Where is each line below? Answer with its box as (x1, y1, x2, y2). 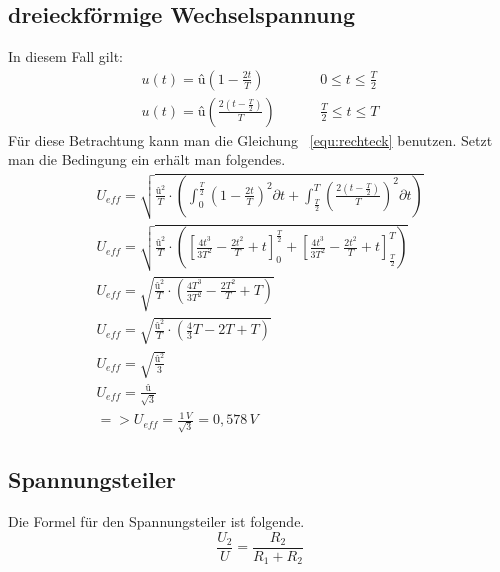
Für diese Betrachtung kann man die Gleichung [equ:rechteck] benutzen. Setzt (8, 129, 493, 150)
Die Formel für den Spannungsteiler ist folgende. (8, 511, 305, 532)
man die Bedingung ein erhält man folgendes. (8, 149, 286, 170)
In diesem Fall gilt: (8, 46, 123, 67)
